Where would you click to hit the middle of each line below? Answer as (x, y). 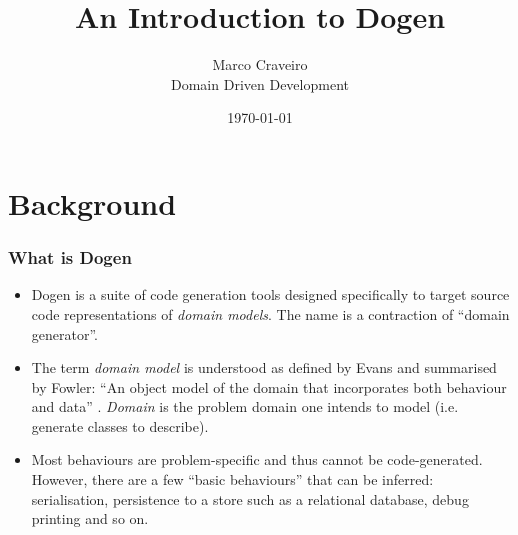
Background (92, 202)
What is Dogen (70, 257)
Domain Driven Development (260, 83)
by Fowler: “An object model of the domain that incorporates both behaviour (269, 386)
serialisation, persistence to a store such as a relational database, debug (250, 498)
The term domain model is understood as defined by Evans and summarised (264, 367)
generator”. (64, 333)
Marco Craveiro (260, 64)
